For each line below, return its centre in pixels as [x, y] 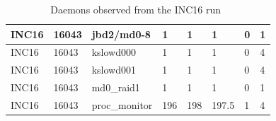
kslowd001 [114, 70]
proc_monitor [122, 104]
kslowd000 [114, 52]
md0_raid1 [116, 87]
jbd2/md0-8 [121, 34]
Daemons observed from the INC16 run [136, 9]
